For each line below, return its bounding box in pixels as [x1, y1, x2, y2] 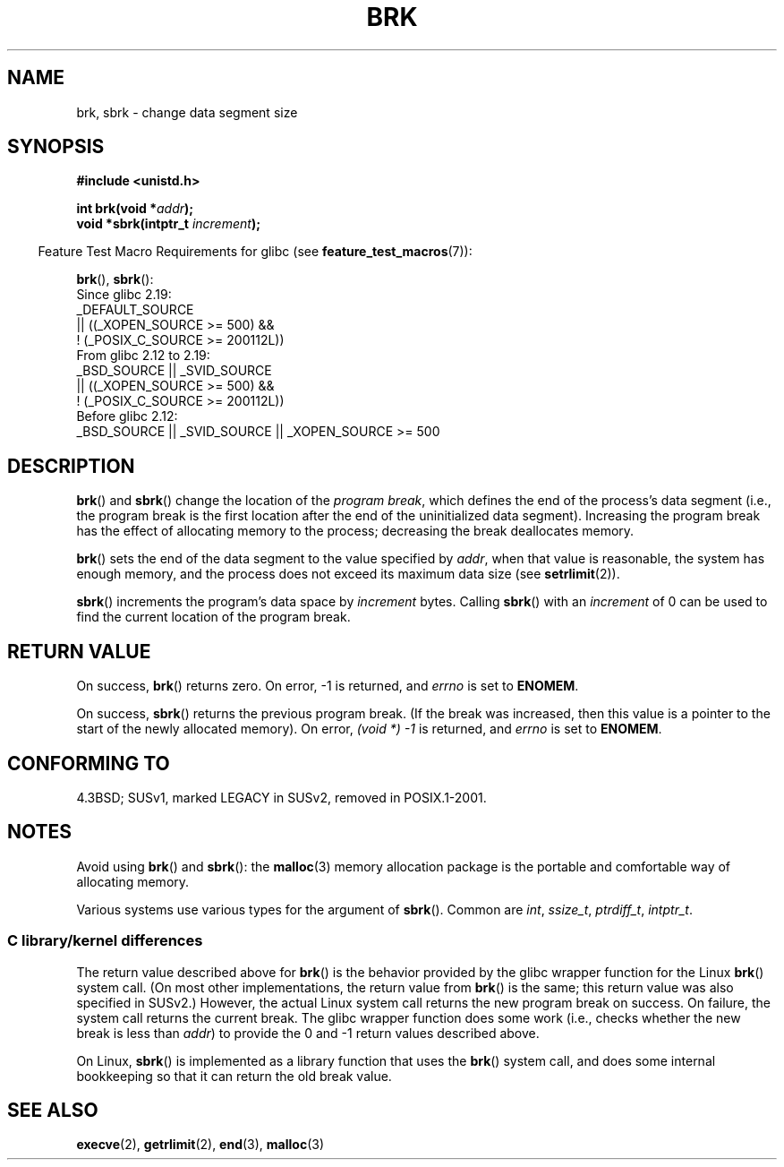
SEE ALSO [7, 1098, 98, 1121]
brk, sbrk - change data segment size [76, 104, 298, 120]
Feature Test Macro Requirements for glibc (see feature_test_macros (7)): [38, 244, 473, 260]
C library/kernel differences [7, 931, 203, 950]
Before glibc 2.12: [76, 408, 178, 425]
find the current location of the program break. [76, 609, 351, 625]
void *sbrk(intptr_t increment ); [76, 216, 260, 232]
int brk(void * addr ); [76, 201, 194, 217]
